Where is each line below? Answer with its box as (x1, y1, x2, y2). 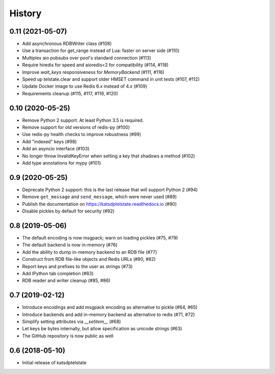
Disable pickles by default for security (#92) (22, 208, 115, 214)
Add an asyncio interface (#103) (22, 146, 90, 152)
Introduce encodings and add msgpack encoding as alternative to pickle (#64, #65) (22, 304, 198, 310)
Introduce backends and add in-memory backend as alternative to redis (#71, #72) (22, 311, 196, 317)
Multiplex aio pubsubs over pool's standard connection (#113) (22, 55, 151, 61)
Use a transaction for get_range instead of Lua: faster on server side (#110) (22, 47, 180, 54)
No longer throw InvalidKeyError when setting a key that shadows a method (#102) (22, 153, 196, 159)
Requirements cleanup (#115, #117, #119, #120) (22, 90, 118, 96)
